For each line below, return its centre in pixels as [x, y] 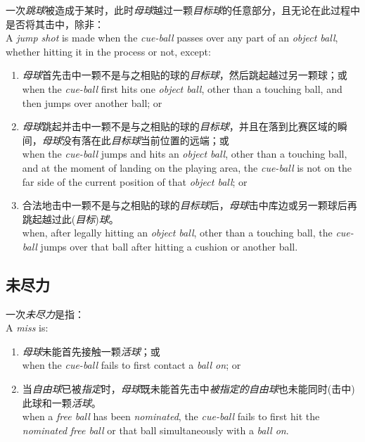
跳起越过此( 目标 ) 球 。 [70, 219]
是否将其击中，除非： [55, 24]
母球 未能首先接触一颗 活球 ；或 [91, 351]
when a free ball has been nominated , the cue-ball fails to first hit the [171, 416]
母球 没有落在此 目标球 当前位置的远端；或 [135, 140]
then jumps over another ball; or [92, 102]
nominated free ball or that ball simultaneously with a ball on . [155, 430]
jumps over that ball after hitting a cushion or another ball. [169, 246]
